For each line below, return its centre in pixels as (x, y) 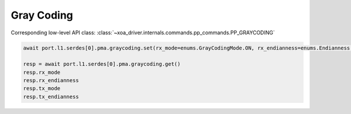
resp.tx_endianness (51, 97)
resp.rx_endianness (51, 81)
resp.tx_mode (42, 88)
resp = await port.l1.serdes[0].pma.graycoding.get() (102, 64)
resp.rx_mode (42, 72)
